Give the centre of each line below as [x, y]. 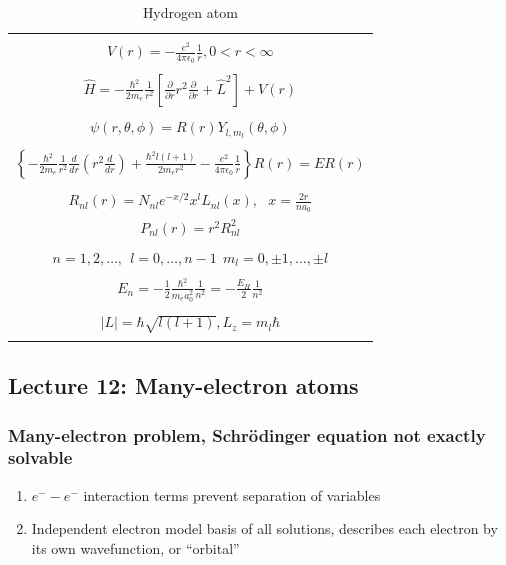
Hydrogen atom [190, 12]
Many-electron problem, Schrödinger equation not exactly [247, 434]
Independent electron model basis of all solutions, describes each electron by [264, 528]
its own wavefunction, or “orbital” [135, 547]
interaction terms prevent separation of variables [232, 494]
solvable [40, 457]
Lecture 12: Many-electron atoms [183, 385]
